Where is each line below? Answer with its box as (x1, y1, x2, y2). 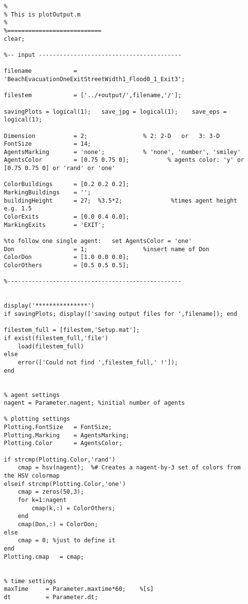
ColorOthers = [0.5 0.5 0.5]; (4, 262, 129, 269)
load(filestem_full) (18, 343, 84, 350)
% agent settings (4, 391, 60, 398)
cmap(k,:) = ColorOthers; (32, 504, 116, 512)
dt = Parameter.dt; (4, 593, 98, 601)
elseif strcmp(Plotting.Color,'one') (4, 480, 126, 487)
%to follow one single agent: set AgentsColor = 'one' (4, 238, 192, 245)
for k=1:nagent (18, 497, 67, 504)
